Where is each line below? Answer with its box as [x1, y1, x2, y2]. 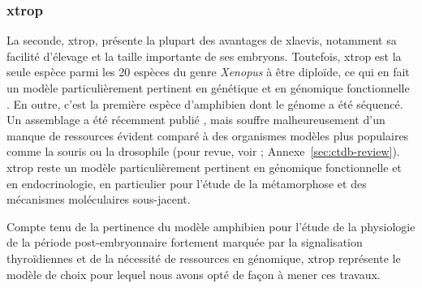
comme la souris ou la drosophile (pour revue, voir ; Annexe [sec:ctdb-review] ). [6, 143, 400, 160]
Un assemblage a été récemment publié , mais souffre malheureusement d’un [6, 111, 385, 128]
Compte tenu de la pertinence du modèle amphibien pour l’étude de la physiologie [6, 217, 416, 234]
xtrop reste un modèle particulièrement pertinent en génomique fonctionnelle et [6, 158, 402, 175]
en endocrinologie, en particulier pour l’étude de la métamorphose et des [6, 174, 367, 191]
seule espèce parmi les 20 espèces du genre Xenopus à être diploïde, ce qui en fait [6, 63, 410, 80]
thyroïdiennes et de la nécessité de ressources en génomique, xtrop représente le [6, 249, 401, 266]
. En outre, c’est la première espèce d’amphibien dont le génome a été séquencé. [6, 95, 403, 112]
